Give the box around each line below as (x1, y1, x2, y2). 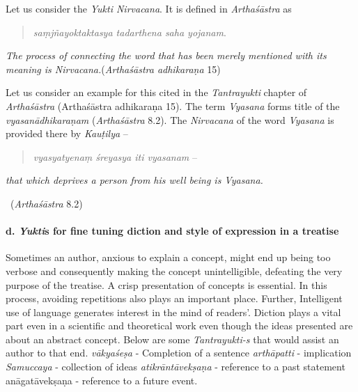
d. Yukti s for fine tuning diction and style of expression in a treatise (6, 224, 339, 238)
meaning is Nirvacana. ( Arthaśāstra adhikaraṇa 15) (6, 61, 221, 76)
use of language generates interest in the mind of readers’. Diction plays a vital (6, 304, 341, 319)
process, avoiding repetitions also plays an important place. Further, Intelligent (6, 291, 343, 306)
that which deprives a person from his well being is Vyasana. (6, 173, 263, 187)
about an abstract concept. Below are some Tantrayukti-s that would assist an (6, 331, 339, 346)
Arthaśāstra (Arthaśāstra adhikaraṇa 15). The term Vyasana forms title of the (6, 98, 340, 113)
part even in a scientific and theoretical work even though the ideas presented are (6, 318, 353, 333)
